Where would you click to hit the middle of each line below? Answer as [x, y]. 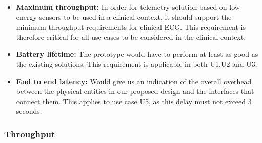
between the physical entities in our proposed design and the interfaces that [135, 91]
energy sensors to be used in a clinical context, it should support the [124, 17]
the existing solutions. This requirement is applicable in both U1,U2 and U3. [137, 64]
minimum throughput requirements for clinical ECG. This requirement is [131, 27]
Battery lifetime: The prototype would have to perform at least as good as [137, 54]
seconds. [29, 111]
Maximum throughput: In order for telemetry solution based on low [128, 7]
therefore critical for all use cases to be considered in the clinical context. [131, 37]
